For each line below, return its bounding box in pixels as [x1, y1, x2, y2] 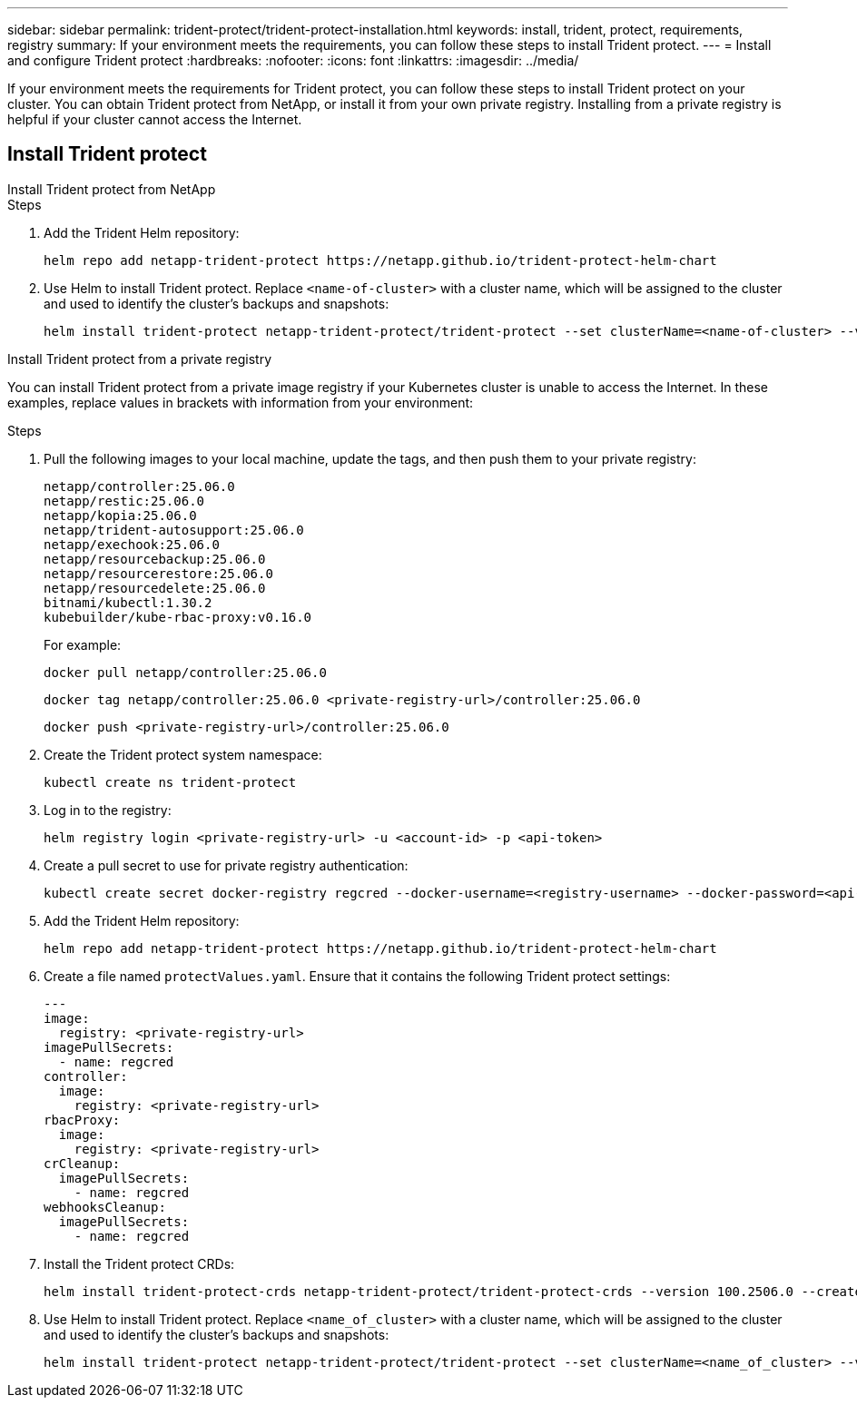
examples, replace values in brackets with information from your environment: [7, 394, 474, 410]
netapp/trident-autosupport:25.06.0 [44, 522, 304, 537]
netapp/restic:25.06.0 [44, 493, 205, 508]
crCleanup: [44, 1155, 121, 1171]
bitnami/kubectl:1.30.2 [44, 594, 212, 610]
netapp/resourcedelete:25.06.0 [44, 580, 266, 595]
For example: [44, 636, 122, 653]
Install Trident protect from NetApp [7, 181, 216, 197]
